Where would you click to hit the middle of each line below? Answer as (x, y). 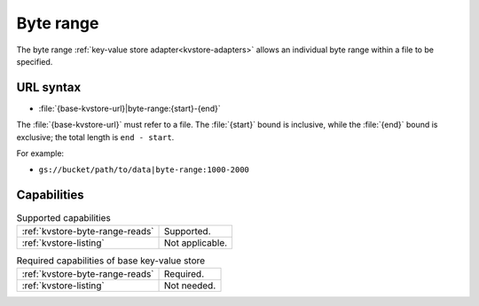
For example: (40, 153)
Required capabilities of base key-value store (111, 260)
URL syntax (49, 87)
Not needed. (190, 286)
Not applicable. (196, 242)
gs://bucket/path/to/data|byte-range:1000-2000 (144, 170)
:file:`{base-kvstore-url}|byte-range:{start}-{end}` (130, 108)
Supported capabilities (63, 217)
